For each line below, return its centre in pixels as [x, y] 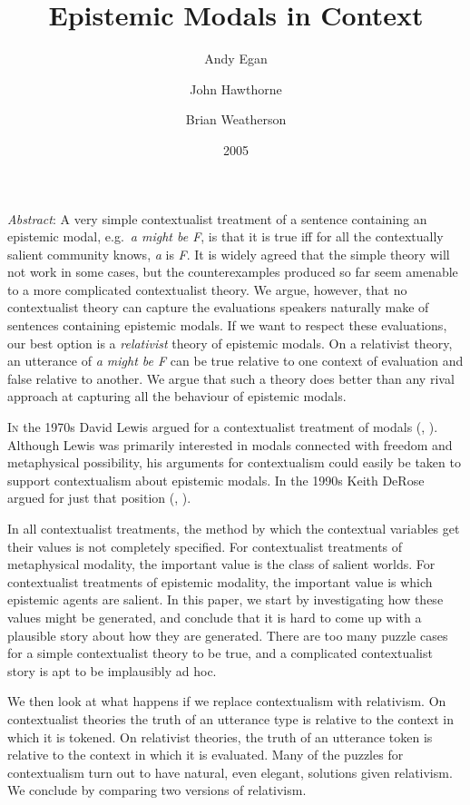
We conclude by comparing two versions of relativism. [157, 790]
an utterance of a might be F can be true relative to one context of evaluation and [235, 361]
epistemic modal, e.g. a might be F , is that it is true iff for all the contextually [225, 236]
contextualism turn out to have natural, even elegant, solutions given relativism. [230, 772]
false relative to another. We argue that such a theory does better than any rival [231, 378]
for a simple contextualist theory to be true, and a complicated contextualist [220, 653]
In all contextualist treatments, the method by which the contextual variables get [234, 528]
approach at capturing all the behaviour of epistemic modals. [177, 396]
